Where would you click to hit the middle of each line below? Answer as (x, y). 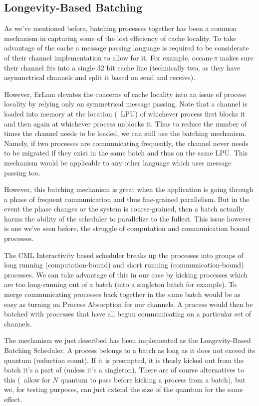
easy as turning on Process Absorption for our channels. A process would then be (129, 304)
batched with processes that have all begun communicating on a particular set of (128, 314)
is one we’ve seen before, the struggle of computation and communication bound (127, 228)
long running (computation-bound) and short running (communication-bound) (124, 265)
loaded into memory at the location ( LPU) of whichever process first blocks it (125, 113)
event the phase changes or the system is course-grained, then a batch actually (124, 209)
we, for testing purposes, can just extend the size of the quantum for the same (124, 389)
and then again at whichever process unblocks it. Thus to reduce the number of (126, 123)
